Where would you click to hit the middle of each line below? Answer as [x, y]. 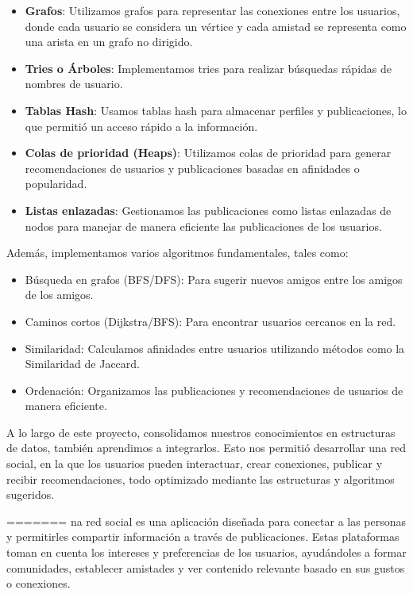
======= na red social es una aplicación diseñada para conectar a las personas [206, 521]
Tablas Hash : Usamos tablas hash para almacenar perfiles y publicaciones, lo [216, 110]
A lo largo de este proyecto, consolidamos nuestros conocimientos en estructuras [201, 432]
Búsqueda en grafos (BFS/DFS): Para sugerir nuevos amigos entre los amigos [214, 279]
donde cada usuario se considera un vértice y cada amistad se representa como [216, 26]
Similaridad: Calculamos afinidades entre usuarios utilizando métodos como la [215, 348]
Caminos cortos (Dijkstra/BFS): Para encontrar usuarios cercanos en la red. [210, 321]
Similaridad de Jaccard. [82, 364]
